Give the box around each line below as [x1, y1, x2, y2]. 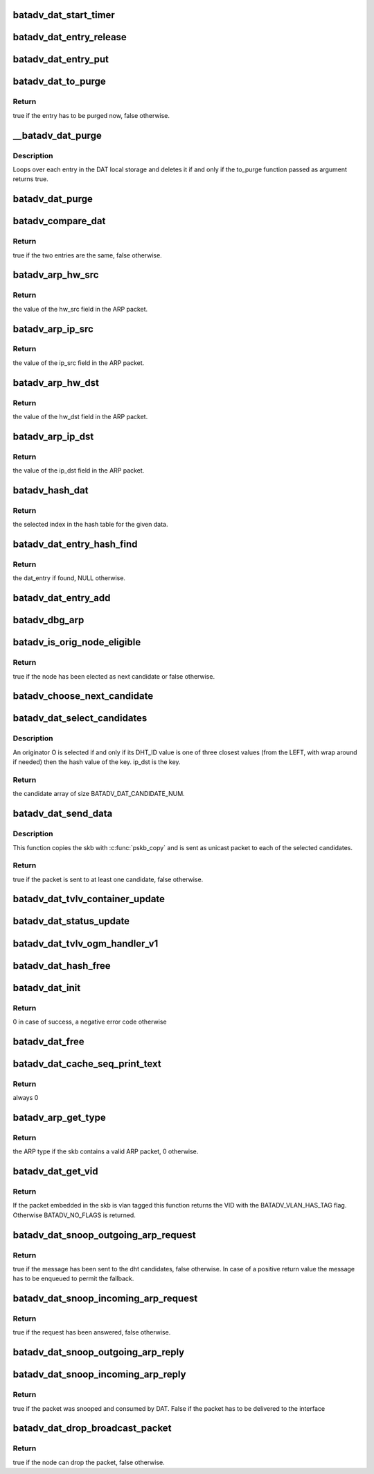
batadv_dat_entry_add [12, 592, 111, 604]
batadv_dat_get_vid [12, 1166, 98, 1178]
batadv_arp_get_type [12, 1111, 107, 1124]
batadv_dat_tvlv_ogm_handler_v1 [12, 938, 159, 949]
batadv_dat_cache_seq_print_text [12, 1058, 162, 1069]
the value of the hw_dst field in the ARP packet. [12, 413, 148, 421]
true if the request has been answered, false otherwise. [12, 1328, 171, 1337]
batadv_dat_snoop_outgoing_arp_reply [12, 1346, 185, 1358]
